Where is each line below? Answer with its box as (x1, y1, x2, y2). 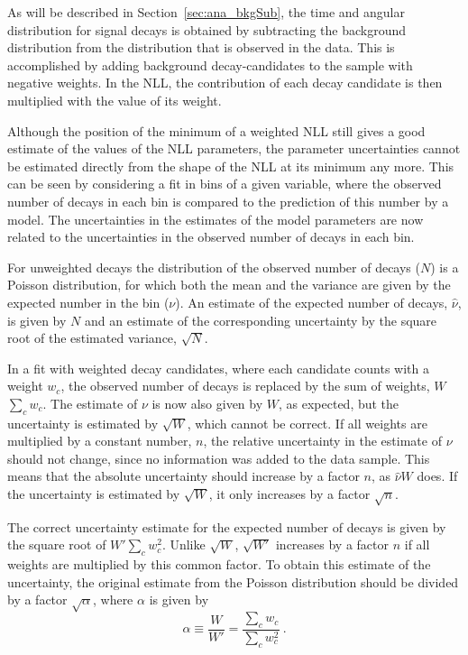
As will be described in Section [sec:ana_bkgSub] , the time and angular (7, 3, 405, 21)
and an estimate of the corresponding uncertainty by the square (84, 310, 437, 329)
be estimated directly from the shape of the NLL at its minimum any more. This (7, 156, 454, 175)
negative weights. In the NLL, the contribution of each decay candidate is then (7, 73, 443, 92)
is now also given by (151, 393, 263, 412)
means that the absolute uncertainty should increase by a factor (7, 466, 360, 485)
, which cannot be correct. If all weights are (187, 413, 427, 432)
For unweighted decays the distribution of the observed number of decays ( (7, 257, 420, 276)
